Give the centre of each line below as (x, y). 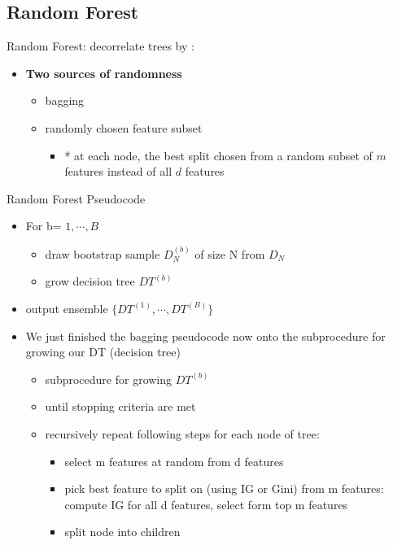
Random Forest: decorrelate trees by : (100, 46)
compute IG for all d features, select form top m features (206, 504)
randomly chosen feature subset (124, 127)
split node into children (122, 532)
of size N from (230, 253)
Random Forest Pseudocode (76, 198)
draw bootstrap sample (103, 253)
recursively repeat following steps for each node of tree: (182, 433)
